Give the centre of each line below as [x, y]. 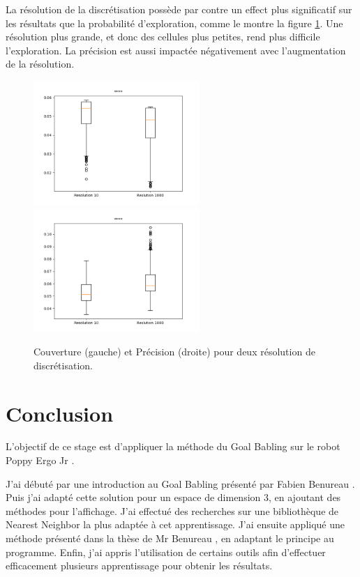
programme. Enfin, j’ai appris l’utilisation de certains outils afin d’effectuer [166, 552]
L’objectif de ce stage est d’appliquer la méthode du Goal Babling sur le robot [173, 446]
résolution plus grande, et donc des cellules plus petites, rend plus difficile [163, 37]
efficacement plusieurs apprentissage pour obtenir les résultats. [139, 566]
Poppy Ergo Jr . [40, 460]
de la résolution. [40, 64]
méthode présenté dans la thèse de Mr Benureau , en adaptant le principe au [170, 538]
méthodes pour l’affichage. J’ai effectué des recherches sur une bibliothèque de [172, 510]
